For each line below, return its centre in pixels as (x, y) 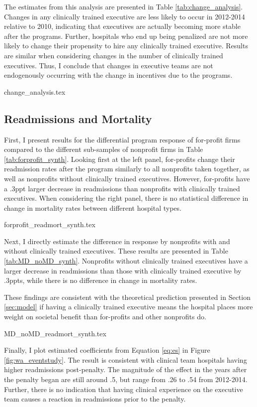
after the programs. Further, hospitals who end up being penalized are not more (126, 36)
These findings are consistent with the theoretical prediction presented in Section (127, 297)
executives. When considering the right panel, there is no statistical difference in (126, 198)
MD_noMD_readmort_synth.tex (55, 333)
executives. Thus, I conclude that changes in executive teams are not (109, 65)
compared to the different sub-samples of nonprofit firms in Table (104, 149)
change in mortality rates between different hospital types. (93, 207)
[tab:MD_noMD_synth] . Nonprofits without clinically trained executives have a (126, 261)
